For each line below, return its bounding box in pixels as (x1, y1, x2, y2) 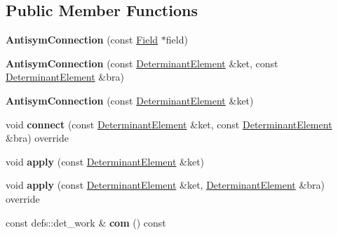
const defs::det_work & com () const (6, 215, 166, 229)
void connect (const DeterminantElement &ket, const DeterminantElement (6, 116, 332, 131)
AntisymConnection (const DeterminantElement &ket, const (6, 55, 278, 70)
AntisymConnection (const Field (6, 32, 158, 47)
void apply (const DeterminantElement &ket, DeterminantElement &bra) (6, 177, 325, 192)
